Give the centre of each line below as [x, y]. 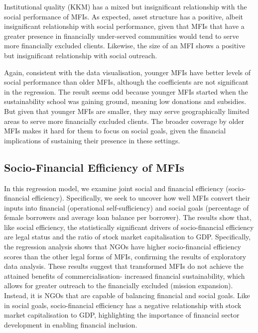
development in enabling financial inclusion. [71, 324]
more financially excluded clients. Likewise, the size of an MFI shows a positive [125, 46]
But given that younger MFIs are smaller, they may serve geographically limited [127, 111]
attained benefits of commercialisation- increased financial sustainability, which [125, 276]
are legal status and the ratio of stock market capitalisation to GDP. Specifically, [128, 237]
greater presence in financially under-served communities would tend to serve [122, 36]
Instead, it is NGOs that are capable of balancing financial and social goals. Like [127, 295]
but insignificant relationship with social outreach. [81, 55]
